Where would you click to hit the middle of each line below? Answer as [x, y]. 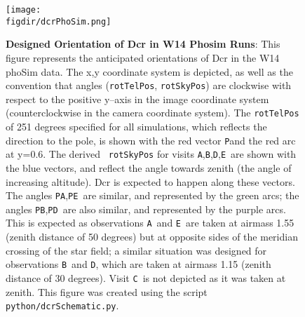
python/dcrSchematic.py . [62, 305]
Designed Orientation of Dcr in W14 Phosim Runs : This [143, 44]
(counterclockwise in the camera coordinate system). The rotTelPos [152, 113]
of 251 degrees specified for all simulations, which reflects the [136, 126]
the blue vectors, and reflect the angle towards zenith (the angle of [149, 167]
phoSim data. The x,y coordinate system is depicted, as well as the [149, 71]
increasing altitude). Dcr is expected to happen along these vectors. [150, 181]
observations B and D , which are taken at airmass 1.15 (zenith [138, 264]
